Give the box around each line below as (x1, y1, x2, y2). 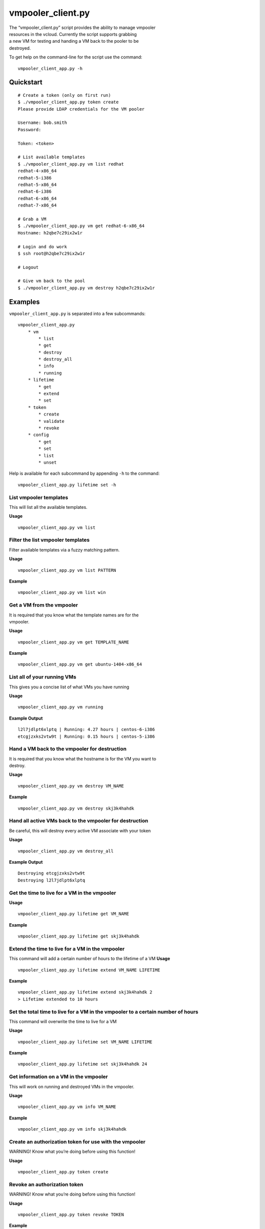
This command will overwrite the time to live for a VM (9, 1018, 117, 1024)
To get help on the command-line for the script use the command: (9, 54, 142, 60)
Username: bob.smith (18, 120, 67, 125)
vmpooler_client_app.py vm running (18, 704, 104, 710)
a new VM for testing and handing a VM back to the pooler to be (9, 38, 139, 44)
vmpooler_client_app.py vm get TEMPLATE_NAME (18, 639, 130, 645)
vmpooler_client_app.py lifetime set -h (18, 482, 116, 488)
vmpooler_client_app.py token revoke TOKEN (18, 1212, 124, 1217)
